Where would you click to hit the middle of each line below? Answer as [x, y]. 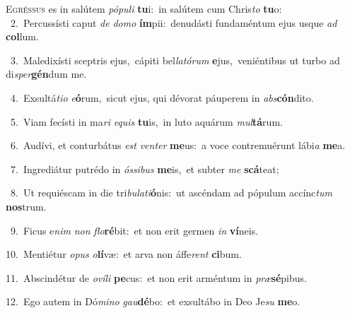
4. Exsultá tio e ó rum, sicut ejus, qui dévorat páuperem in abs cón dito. [162, 97]
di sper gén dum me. [46, 74]
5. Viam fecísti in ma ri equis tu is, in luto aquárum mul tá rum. [146, 121]
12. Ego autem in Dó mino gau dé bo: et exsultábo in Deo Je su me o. [153, 301]
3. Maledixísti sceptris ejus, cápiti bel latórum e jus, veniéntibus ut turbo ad [175, 60]
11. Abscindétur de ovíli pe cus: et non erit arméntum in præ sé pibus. [156, 277]
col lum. [22, 36]
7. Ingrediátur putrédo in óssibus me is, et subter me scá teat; [145, 169]
